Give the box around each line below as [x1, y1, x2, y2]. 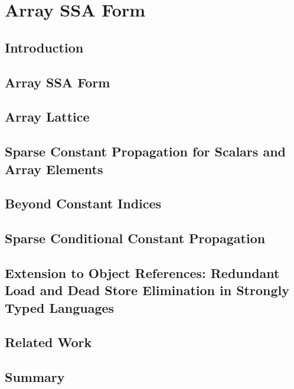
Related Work [5, 333, 92, 351]
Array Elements [5, 159, 103, 178]
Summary [5, 368, 65, 386]
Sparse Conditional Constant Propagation [5, 229, 266, 247]
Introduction [5, 38, 84, 56]
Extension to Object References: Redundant [5, 263, 280, 282]
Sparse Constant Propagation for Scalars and [5, 142, 286, 161]
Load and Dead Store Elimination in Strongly [5, 281, 289, 299]
